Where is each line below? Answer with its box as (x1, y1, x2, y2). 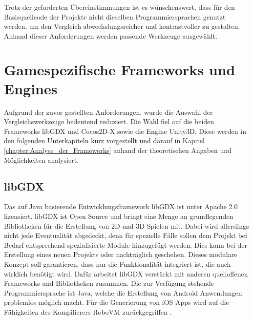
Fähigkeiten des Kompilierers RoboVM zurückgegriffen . (4, 306, 172, 317)
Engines (4, 78, 58, 98)
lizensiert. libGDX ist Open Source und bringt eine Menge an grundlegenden (4, 211, 233, 221)
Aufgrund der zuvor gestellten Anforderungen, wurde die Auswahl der (4, 107, 213, 117)
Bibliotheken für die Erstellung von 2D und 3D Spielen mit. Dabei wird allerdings (4, 220, 249, 231)
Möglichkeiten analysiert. (4, 154, 79, 165)
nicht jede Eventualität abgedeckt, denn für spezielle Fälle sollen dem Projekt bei (4, 230, 247, 240)
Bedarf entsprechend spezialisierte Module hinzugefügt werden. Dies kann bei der (4, 239, 247, 250)
